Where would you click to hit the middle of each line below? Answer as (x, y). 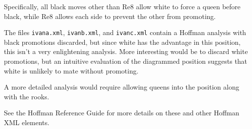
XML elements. (27, 122)
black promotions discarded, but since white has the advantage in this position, (122, 42)
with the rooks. (27, 96)
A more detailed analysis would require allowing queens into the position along (122, 87)
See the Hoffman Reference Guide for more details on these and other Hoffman (122, 113)
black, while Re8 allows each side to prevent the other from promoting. (110, 16)
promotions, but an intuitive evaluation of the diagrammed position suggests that (126, 61)
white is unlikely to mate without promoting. (71, 70)
